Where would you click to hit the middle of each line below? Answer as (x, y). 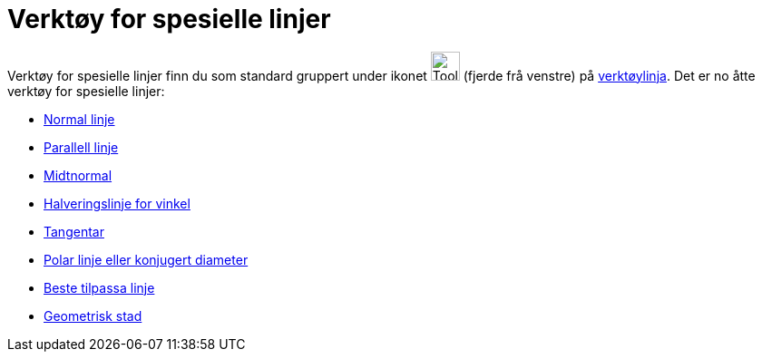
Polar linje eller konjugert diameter (146, 259)
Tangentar (74, 231)
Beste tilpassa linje (99, 287)
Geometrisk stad (93, 315)
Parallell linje (81, 147)
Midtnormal (78, 175)
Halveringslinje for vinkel (117, 203)
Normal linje (79, 119)
